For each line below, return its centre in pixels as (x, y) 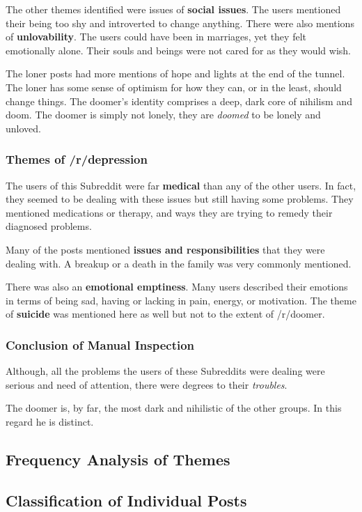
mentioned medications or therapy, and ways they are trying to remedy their (169, 212)
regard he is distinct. (50, 421)
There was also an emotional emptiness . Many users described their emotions (177, 287)
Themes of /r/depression (77, 159)
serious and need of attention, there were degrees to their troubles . (147, 384)
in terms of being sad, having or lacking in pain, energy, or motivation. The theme (181, 300)
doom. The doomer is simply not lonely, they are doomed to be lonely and (163, 115)
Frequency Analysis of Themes (118, 459)
